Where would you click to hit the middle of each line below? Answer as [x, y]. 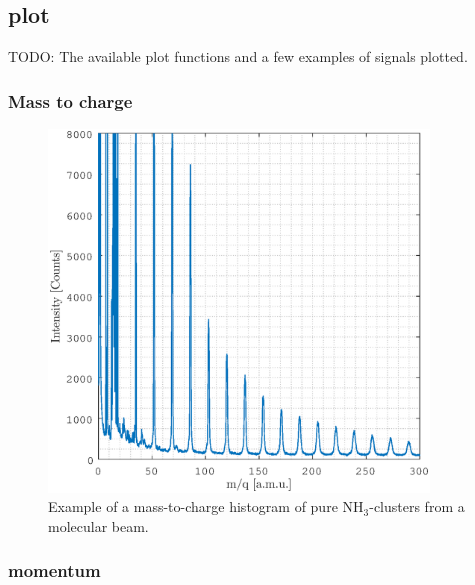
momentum [54, 570]
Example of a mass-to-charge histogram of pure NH [206, 506]
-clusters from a [417, 506]
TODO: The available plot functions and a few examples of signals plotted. [238, 56]
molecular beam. [98, 525]
